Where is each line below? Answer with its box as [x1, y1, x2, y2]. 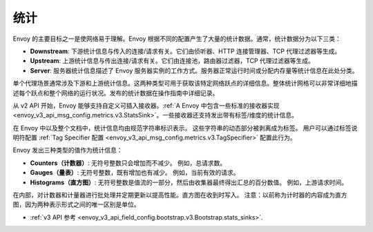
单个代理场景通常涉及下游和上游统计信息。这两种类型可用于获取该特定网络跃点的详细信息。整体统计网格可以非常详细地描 [12, 79, 358, 88]
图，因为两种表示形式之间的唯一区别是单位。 [12, 200, 140, 209]
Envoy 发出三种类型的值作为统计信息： [12, 146, 124, 155]
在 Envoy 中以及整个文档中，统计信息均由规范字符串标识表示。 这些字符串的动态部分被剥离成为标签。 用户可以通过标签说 [12, 124, 358, 132]
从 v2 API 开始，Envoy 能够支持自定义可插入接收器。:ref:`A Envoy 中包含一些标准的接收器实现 [12, 101, 280, 110]
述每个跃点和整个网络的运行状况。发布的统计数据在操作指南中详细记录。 [12, 88, 219, 97]
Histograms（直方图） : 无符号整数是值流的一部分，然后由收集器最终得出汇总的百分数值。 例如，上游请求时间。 [30, 178, 348, 186]
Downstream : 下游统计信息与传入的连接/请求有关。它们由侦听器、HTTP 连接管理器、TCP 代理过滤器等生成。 [30, 47, 341, 55]
